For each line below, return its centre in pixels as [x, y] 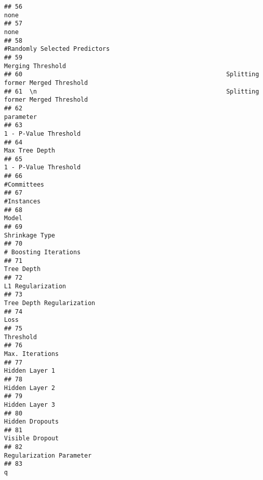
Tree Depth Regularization [50, 303]
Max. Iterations [32, 354]
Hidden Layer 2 [30, 388]
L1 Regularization [35, 286]
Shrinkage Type [30, 235]
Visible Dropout [32, 439]
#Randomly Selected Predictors [57, 49]
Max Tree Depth [30, 151]
